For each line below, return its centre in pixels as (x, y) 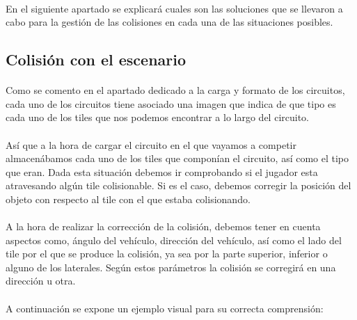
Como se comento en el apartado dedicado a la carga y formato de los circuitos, (175, 90)
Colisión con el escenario (96, 59)
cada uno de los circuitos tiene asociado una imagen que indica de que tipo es (171, 103)
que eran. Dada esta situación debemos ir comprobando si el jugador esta (162, 171)
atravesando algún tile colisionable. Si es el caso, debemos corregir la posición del (178, 185)
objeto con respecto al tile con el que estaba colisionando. (128, 199)
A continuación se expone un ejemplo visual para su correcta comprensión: (165, 308)
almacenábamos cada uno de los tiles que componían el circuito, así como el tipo (177, 158)
